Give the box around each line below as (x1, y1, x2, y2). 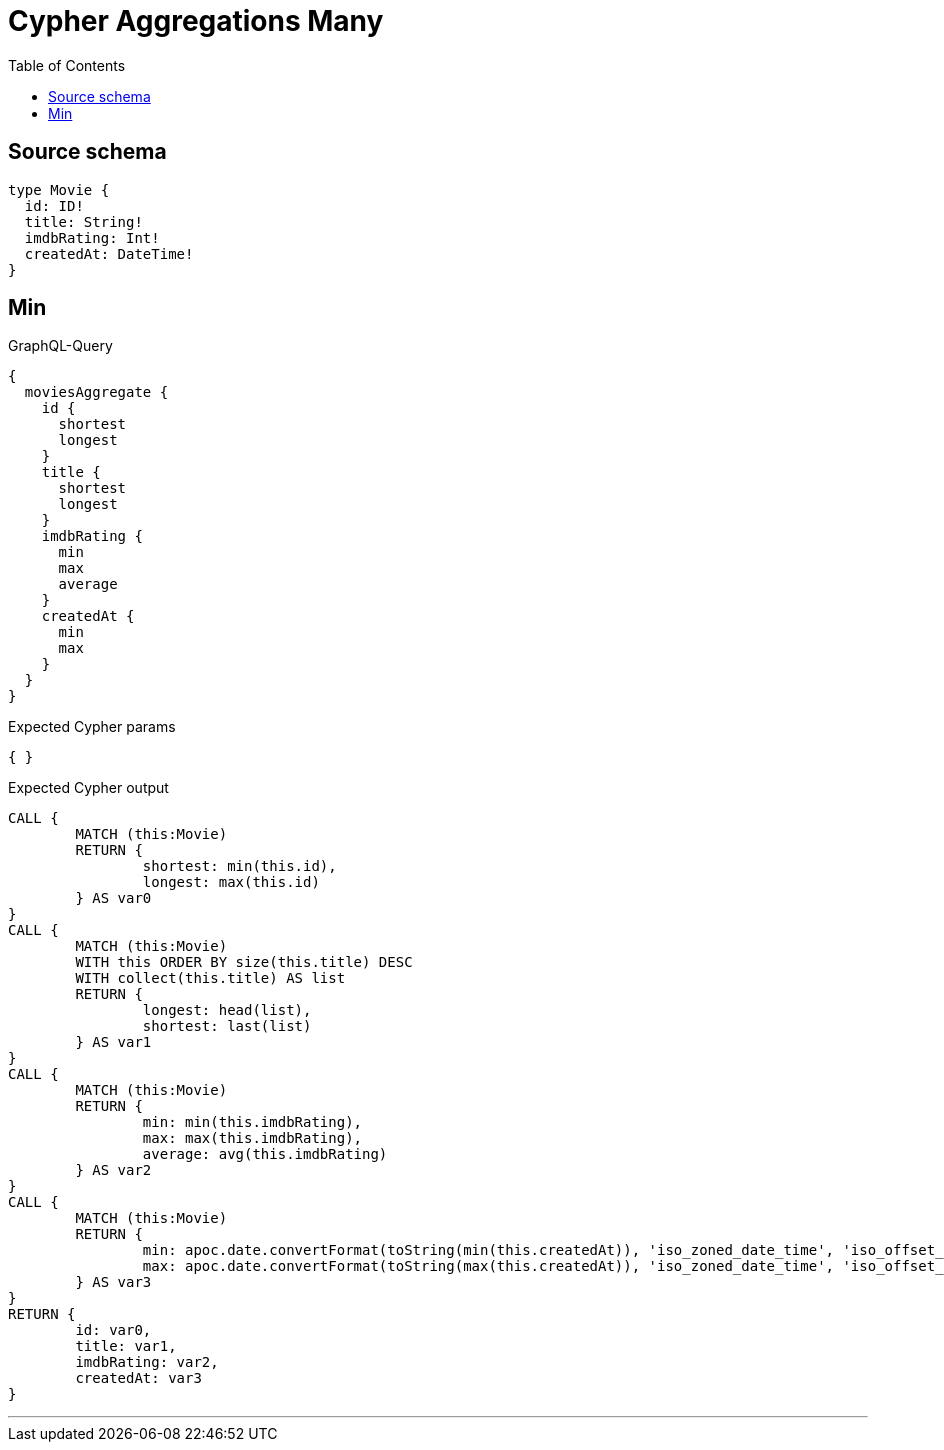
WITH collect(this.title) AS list (75, 970, 346, 987)
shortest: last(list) (142, 1018, 312, 1035)
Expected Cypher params (8, 718, 176, 736)
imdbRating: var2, (75, 1354, 219, 1371)
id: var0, (75, 1322, 152, 1339)
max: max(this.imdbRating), (142, 1130, 363, 1147)
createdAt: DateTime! (24, 245, 194, 262)
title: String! (24, 213, 143, 230)
